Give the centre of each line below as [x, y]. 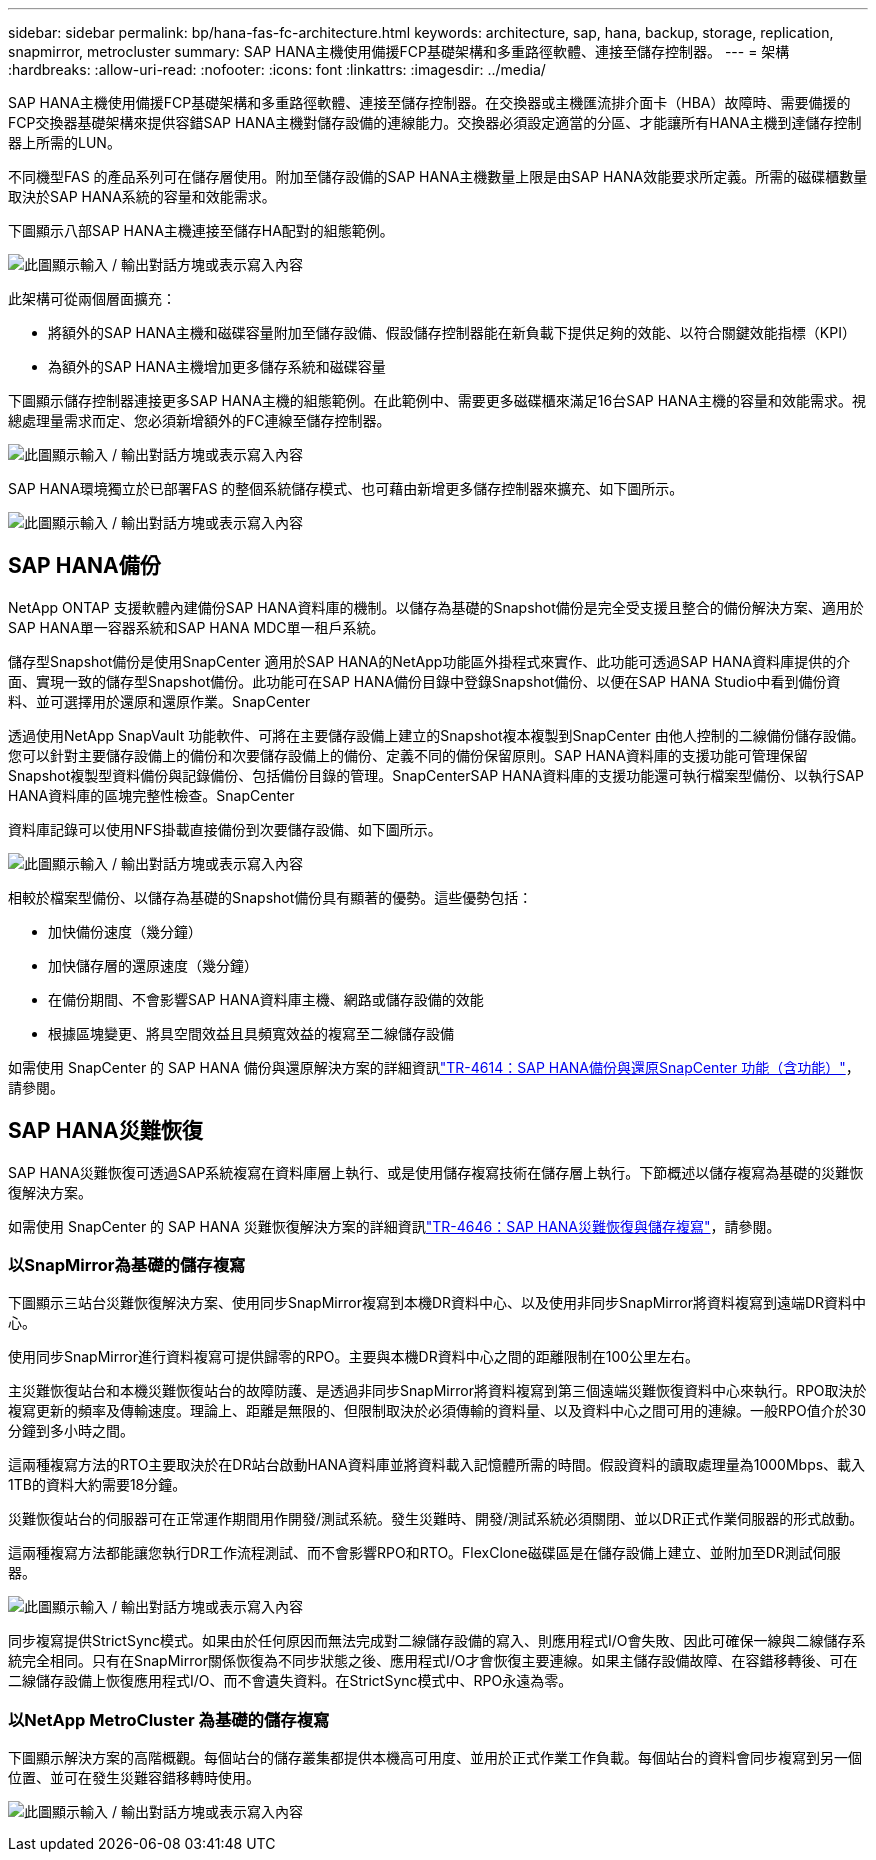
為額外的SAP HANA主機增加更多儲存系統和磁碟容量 [217, 366]
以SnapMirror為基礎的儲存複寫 [127, 1265]
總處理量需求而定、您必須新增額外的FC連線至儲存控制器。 [199, 420]
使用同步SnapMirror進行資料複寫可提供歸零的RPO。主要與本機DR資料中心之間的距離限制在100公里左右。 [354, 1357]
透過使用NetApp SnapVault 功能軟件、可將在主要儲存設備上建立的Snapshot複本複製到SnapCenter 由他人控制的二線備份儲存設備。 [436, 735]
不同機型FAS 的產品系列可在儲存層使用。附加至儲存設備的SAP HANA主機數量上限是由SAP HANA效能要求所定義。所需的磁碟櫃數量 [438, 176]
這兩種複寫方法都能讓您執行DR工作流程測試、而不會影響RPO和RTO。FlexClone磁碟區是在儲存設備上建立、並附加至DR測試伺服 [424, 1553]
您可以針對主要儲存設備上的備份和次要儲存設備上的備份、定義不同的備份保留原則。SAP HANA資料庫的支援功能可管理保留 [408, 755]
